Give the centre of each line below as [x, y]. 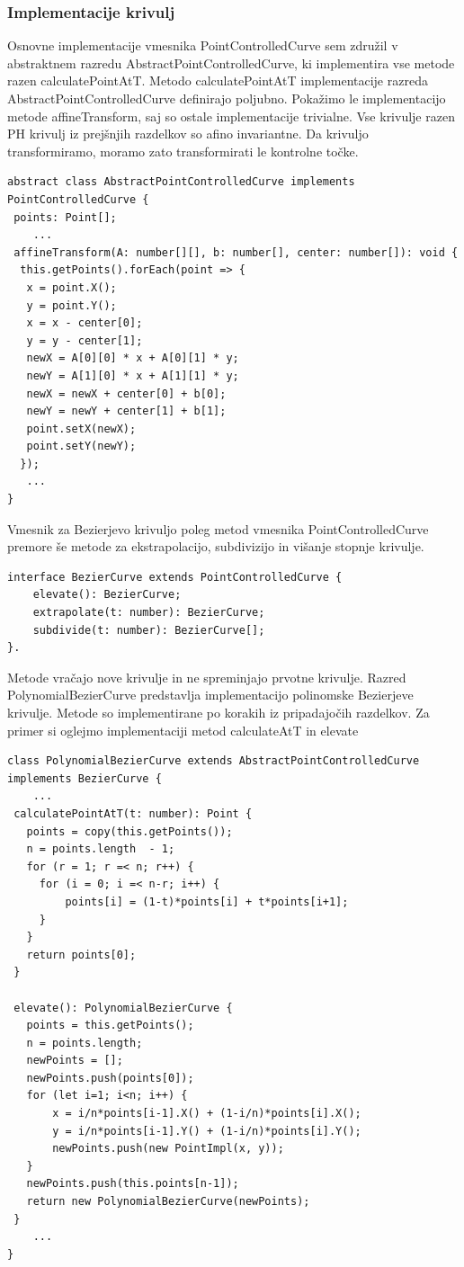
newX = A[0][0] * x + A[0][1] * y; [133, 358]
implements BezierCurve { [85, 778]
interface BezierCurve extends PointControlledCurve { [175, 577]
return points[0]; [81, 955]
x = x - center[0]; [85, 323]
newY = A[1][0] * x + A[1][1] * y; [133, 375]
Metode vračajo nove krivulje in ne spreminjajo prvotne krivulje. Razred [207, 677]
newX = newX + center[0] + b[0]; [126, 393]
